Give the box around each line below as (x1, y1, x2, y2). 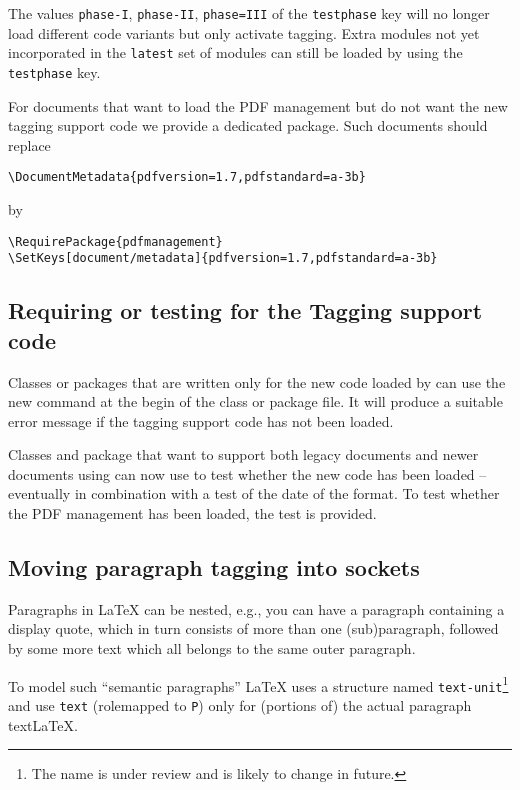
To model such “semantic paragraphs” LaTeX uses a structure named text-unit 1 (8, 672, 509, 696)
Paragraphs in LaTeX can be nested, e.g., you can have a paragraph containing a (8, 598, 505, 619)
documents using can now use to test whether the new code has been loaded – (8, 463, 487, 484)
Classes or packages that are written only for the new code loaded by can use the (8, 371, 506, 392)
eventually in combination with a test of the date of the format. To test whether (8, 483, 500, 504)
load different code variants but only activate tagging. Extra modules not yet (8, 22, 480, 43)
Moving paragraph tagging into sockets (8, 552, 420, 583)
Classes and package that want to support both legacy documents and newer (8, 444, 479, 465)
